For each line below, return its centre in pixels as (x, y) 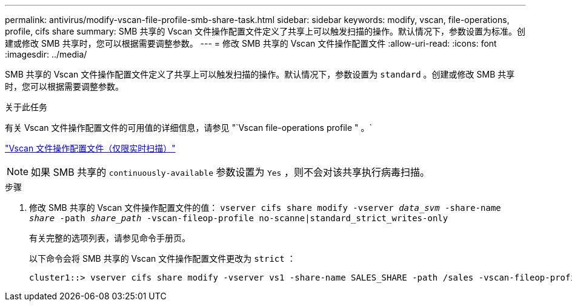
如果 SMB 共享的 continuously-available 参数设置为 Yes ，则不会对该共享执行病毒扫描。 (230, 172)
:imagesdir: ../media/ (46, 54)
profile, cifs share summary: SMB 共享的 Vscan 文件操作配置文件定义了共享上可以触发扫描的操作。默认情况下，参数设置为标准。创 (265, 31)
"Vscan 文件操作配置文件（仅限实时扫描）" (90, 148)
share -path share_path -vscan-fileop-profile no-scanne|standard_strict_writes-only (239, 218)
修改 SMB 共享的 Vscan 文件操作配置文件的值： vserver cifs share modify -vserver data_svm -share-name (265, 208)
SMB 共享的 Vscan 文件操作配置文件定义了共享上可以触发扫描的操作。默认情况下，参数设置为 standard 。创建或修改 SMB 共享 (260, 74)
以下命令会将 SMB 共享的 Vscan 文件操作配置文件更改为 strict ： (162, 258)
